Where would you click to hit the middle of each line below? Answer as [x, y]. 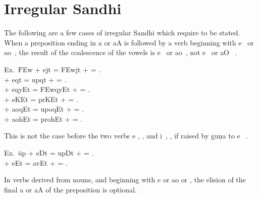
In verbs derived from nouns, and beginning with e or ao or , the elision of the [125, 180]
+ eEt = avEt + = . [36, 162]
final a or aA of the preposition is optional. [70, 189]
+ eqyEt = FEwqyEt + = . [47, 89]
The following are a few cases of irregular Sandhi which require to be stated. [122, 33]
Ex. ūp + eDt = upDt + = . [49, 153]
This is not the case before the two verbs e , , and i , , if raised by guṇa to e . [126, 136]
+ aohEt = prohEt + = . [43, 118]
